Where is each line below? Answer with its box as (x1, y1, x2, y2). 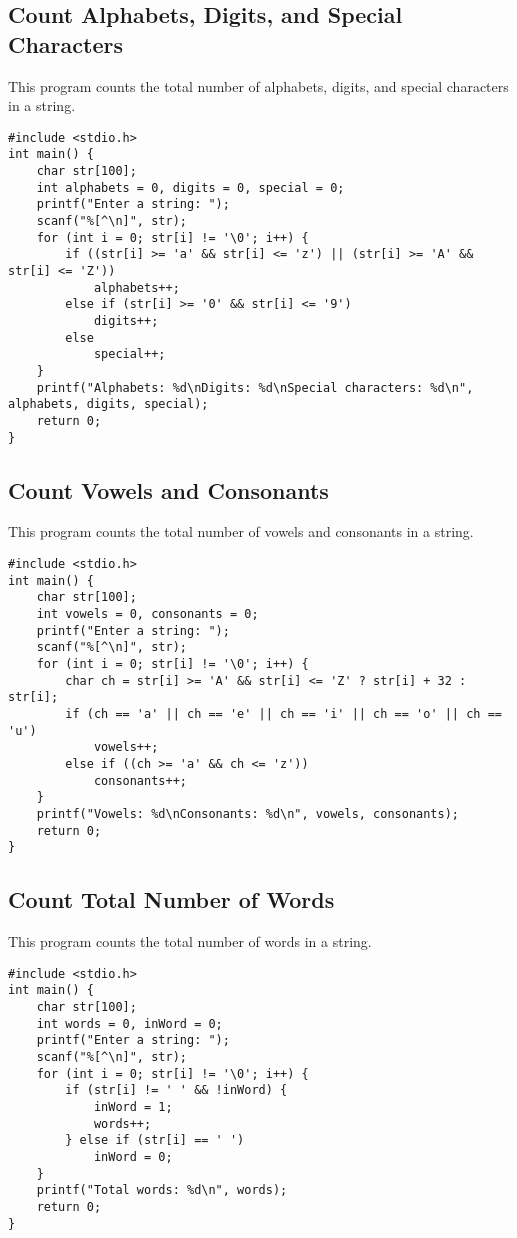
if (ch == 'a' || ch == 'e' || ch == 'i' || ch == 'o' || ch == (65, 706, 502, 721)
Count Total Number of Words (8, 884, 335, 915)
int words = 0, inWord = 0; (36, 1016, 223, 1031)
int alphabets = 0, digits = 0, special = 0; (36, 180, 345, 195)
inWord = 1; (93, 1099, 173, 1114)
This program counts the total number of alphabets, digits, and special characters (8, 75, 509, 96)
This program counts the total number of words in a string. (8, 931, 372, 952)
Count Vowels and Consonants (8, 474, 329, 505)
